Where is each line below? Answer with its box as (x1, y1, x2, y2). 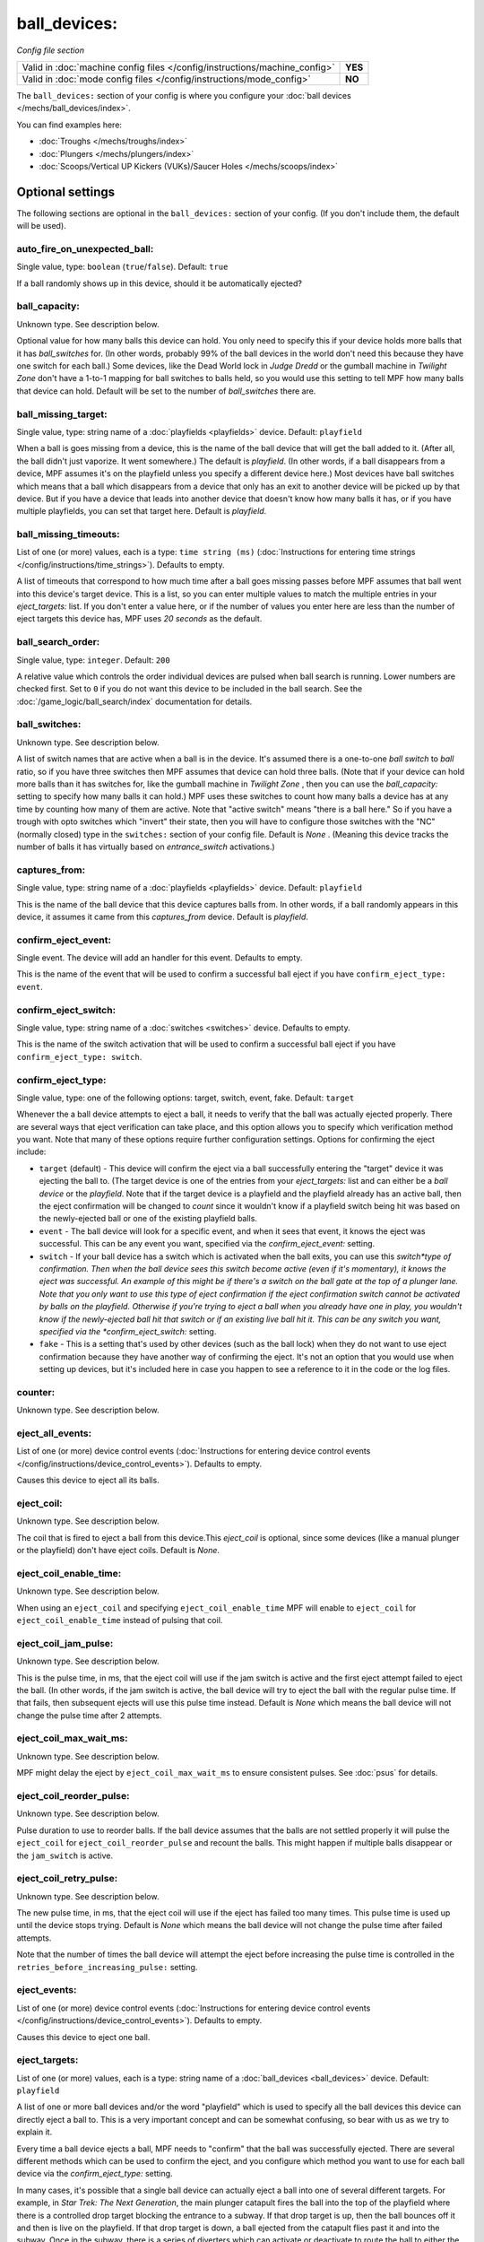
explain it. (16, 2126, 53, 2138)
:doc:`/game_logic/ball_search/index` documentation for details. (16, 696, 253, 707)
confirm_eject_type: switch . (16, 1051, 143, 1062)
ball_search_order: (16, 636, 100, 648)
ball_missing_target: (16, 408, 108, 421)
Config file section (16, 45, 85, 56)
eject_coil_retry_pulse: (16, 1873, 118, 1885)
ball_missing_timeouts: (16, 528, 120, 541)
